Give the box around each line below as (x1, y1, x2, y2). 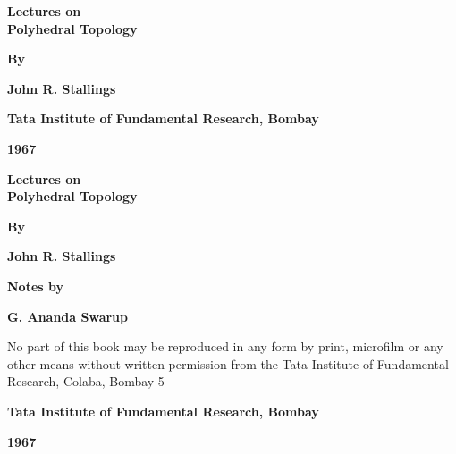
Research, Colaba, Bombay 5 (7, 372, 165, 391)
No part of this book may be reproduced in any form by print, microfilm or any (7, 337, 443, 356)
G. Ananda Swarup (7, 307, 128, 325)
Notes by (7, 276, 63, 295)
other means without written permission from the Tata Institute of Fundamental (7, 354, 449, 373)
